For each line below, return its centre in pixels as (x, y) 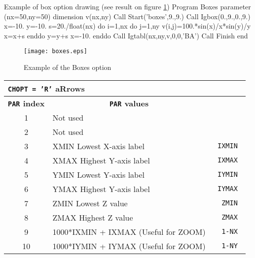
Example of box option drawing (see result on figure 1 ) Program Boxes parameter (127, 6)
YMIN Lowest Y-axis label (98, 174)
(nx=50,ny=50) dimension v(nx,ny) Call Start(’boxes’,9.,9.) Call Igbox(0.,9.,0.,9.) (127, 16)
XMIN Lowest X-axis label (98, 146)
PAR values (129, 103)
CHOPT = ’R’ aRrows (46, 88)
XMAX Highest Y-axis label (101, 160)
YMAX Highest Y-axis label (101, 189)
